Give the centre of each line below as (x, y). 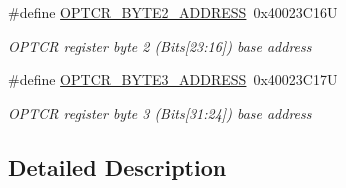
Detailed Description (117, 166)
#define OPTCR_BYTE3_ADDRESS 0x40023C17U (173, 79)
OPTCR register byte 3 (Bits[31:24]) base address (160, 112)
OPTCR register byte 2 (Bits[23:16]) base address (160, 45)
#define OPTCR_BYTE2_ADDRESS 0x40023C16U (173, 12)
